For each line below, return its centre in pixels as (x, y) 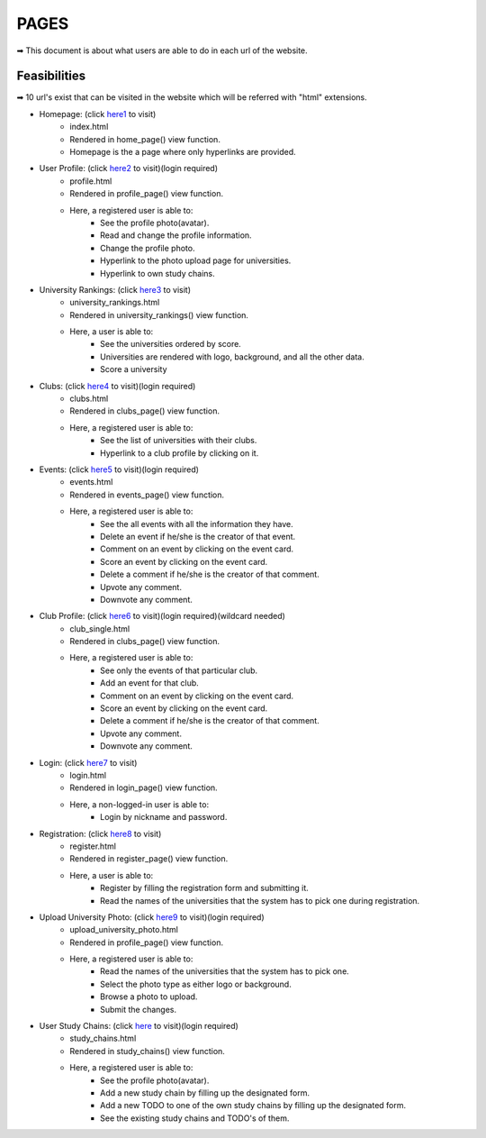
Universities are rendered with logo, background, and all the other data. (232, 357)
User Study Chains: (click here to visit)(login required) (139, 1026)
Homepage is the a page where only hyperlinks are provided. (183, 152)
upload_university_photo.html (124, 930)
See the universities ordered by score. (171, 344)
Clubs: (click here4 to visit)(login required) (117, 386)
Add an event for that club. (150, 683)
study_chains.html (103, 1038)
